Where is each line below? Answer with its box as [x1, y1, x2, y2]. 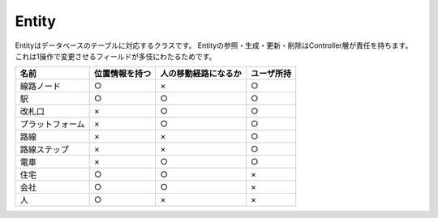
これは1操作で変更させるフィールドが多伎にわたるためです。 [15, 51, 217, 61]
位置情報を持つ [93, 68, 152, 79]
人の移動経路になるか [160, 68, 243, 79]
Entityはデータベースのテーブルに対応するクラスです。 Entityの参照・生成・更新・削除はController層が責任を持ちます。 [15, 41, 413, 50]
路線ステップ [19, 144, 69, 156]
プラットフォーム [19, 118, 85, 130]
